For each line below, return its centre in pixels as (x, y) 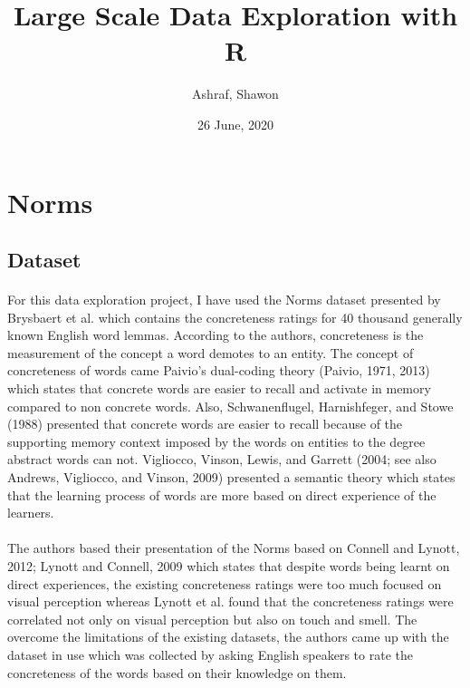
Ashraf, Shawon (235, 94)
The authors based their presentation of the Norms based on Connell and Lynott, (234, 548)
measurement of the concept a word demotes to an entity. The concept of (211, 352)
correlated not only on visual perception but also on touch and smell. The (212, 619)
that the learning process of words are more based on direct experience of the (222, 494)
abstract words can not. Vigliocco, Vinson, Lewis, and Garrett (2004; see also (222, 459)
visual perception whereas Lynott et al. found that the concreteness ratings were (230, 601)
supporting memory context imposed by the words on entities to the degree (216, 441)
